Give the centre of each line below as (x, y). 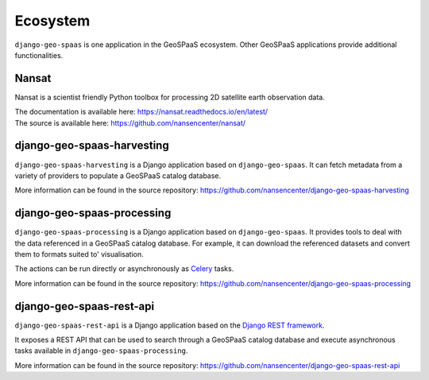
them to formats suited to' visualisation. (79, 254)
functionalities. (39, 55)
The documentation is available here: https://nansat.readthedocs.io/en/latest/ (141, 112)
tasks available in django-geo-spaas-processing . (101, 351)
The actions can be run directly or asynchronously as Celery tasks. (124, 269)
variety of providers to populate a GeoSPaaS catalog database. (118, 176)
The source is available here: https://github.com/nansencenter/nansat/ (130, 122)
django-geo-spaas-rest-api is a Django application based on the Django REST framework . (170, 325)
